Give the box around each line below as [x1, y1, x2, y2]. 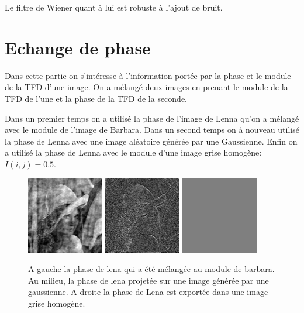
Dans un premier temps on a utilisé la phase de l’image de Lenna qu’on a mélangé [5, 112, 299, 124]
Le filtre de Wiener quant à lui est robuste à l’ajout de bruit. [5, 1, 223, 13]
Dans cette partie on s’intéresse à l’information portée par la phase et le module [5, 69, 291, 81]
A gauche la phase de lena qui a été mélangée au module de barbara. [28, 263, 275, 275]
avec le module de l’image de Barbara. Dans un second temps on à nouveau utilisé [5, 123, 299, 136]
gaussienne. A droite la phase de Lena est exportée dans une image [28, 286, 268, 298]
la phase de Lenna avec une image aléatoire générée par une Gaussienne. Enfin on [5, 135, 298, 147]
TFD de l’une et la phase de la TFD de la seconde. [5, 92, 188, 104]
